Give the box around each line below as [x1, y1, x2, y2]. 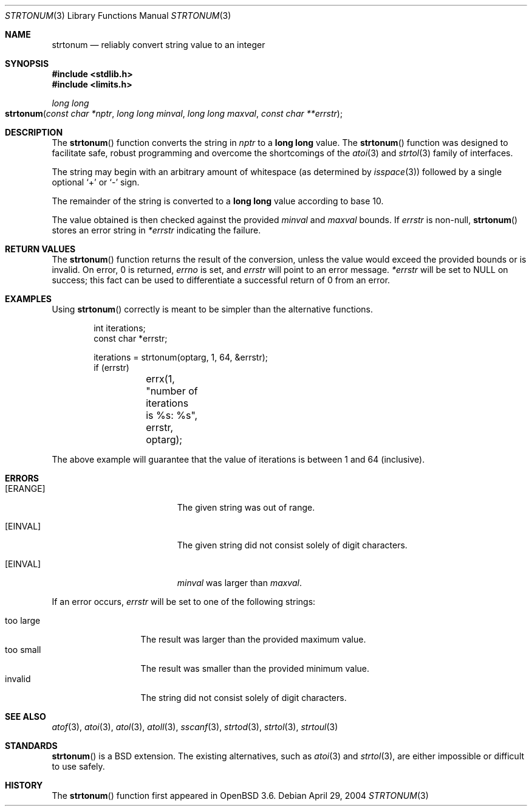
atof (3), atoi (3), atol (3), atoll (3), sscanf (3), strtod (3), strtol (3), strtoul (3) [52, 722, 338, 732]
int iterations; [94, 323, 146, 333]
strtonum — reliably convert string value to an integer [52, 40, 265, 50]
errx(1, [146, 373, 175, 385]
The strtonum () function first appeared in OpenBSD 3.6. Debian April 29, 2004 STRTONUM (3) [52, 790, 429, 801]
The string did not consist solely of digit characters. [140, 692, 347, 703]
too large [5, 615, 41, 626]
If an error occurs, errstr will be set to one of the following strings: [52, 596, 316, 607]
